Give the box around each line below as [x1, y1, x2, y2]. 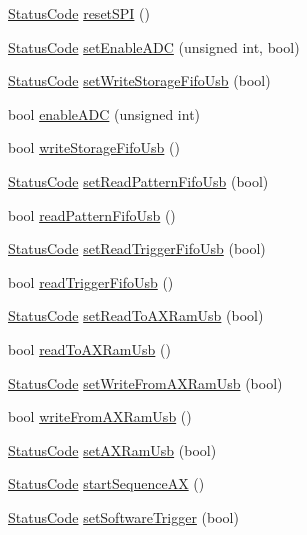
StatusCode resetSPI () [8, 3, 150, 23]
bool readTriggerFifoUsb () [8, 271, 174, 292]
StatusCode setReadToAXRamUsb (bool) [8, 305, 264, 326]
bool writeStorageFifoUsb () [8, 137, 180, 158]
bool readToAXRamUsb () [8, 338, 171, 359]
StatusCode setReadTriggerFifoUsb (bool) [8, 238, 266, 259]
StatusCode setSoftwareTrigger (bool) [8, 506, 239, 527]
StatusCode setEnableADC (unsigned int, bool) [8, 36, 300, 57]
